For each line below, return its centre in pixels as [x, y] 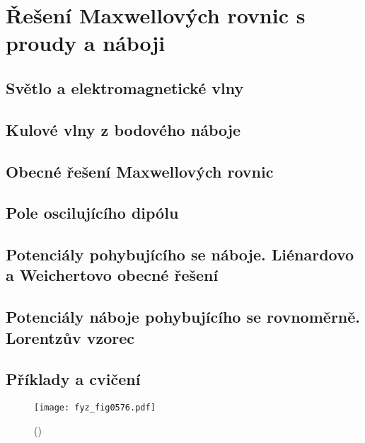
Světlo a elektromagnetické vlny [125, 87]
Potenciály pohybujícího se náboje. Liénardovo [180, 254]
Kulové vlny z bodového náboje [123, 129]
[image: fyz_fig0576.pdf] [95, 408]
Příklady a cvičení [73, 379]
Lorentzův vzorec [70, 337]
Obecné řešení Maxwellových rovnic [140, 171]
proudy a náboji [86, 43]
